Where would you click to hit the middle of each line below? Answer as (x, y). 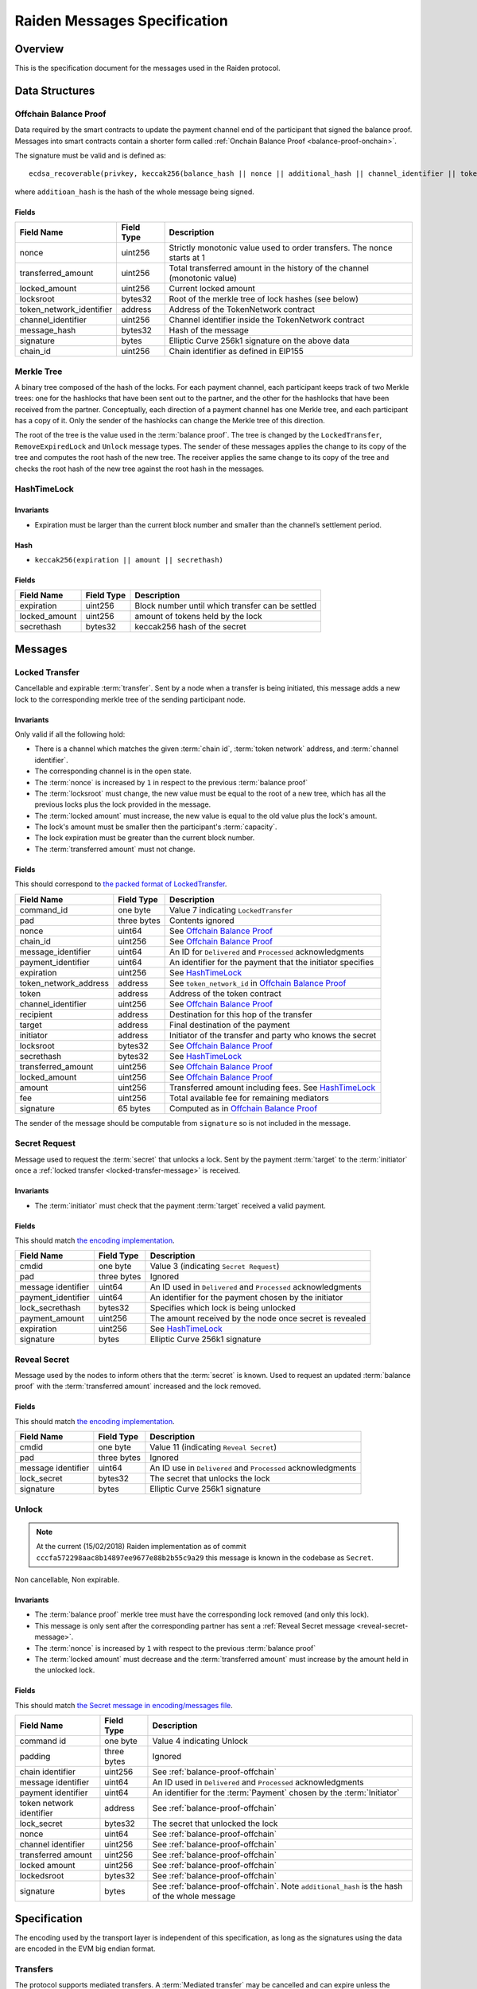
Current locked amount (212, 289)
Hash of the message (209, 330)
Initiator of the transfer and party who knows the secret (273, 1035)
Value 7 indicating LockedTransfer (231, 909)
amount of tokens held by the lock (198, 617)
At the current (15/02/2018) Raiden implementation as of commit (141, 1547)
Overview (39, 49)
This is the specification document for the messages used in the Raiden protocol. (147, 68)
